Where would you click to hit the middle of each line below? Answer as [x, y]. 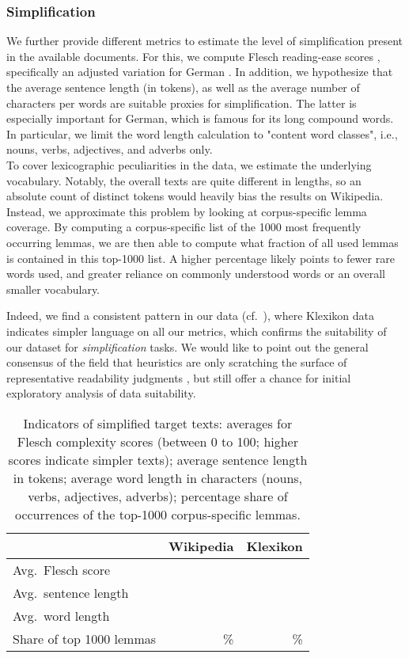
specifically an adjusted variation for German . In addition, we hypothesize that [200, 72]
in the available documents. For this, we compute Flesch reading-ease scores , [193, 56]
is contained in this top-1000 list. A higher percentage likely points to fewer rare [201, 258]
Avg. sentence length [71, 592]
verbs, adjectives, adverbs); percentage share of [158, 496]
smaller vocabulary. [53, 289]
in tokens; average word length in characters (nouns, [158, 477]
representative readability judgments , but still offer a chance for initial [179, 377]
